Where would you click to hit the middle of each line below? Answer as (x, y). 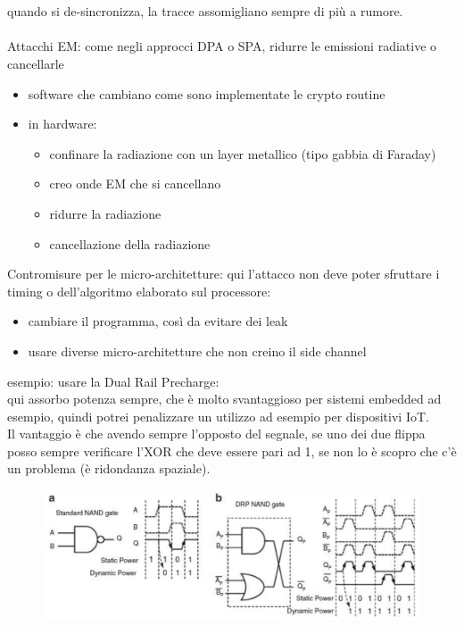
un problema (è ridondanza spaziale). (109, 468)
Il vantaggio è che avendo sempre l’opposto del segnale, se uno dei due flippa (216, 434)
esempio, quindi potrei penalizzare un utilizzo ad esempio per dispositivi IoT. (218, 416)
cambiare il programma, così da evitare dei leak (158, 321)
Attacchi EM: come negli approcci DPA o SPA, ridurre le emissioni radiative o (222, 46)
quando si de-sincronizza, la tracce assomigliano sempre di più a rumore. (205, 11)
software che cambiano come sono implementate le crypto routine (207, 93)
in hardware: (62, 124)
